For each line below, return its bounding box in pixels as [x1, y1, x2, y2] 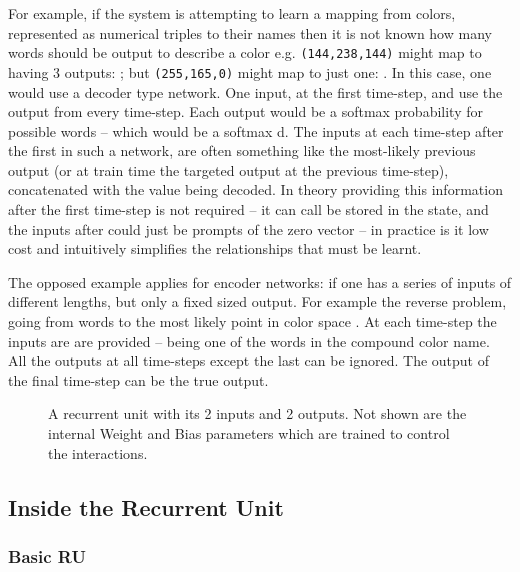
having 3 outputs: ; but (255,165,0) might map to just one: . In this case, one [8, 61, 492, 82]
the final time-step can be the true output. [8, 369, 269, 390]
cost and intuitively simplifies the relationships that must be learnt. [8, 238, 422, 259]
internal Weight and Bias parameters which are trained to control [48, 423, 450, 443]
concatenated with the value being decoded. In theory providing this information [8, 179, 503, 200]
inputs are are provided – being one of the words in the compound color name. [8, 330, 490, 351]
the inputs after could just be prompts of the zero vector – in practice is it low [8, 218, 489, 239]
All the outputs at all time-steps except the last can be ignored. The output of [8, 350, 489, 371]
